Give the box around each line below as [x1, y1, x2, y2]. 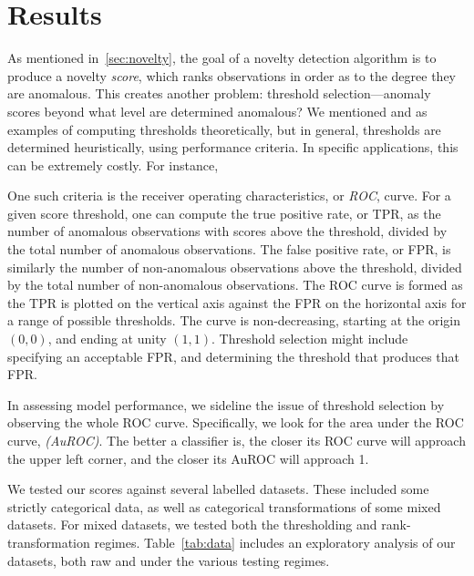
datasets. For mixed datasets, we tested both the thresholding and [7, 515, 377, 534]
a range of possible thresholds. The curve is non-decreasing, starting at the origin [7, 311, 460, 330]
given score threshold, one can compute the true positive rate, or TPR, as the [7, 203, 441, 222]
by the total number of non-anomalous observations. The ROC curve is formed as [7, 275, 463, 294]
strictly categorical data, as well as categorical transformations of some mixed [7, 497, 441, 516]
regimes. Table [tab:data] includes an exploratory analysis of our [94, 532, 456, 551]
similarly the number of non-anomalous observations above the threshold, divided [7, 257, 462, 276]
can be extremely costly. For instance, [7, 155, 219, 174]
